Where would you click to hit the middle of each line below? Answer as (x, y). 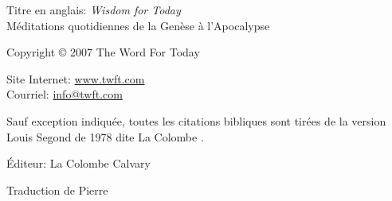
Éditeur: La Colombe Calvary (78, 163)
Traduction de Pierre (57, 189)
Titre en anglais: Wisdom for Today (94, 10)
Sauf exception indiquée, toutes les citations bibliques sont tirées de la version (196, 120)
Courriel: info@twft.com (65, 94)
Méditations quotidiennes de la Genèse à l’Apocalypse (138, 25)
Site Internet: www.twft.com (76, 78)
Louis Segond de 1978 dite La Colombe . (105, 136)
